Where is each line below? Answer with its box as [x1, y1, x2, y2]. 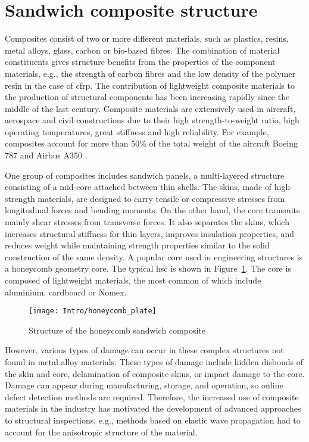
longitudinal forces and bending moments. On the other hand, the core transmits [5, 204, 300, 216]
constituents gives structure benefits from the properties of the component [5, 55, 276, 68]
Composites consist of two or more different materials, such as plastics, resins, [5, 32, 289, 45]
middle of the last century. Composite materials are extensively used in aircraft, [5, 102, 296, 114]
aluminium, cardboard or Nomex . [5, 285, 127, 298]
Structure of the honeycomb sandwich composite [29, 323, 205, 336]
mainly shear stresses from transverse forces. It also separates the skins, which [5, 216, 289, 228]
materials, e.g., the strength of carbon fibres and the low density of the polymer [5, 67, 296, 79]
